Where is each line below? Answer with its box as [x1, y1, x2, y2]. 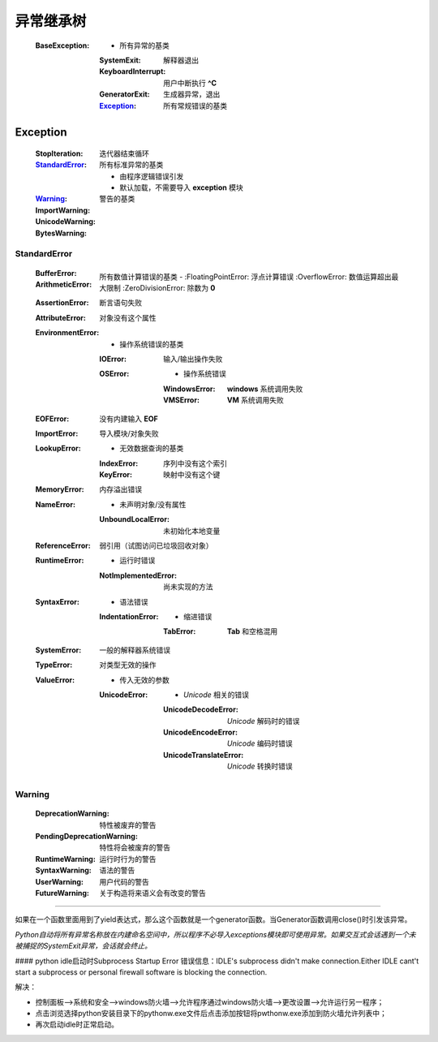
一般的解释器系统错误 [99, 645, 170, 655]
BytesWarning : [35, 228, 88, 238]
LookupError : [35, 443, 81, 454]
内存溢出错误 [99, 484, 142, 494]
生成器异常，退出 [163, 89, 221, 99]
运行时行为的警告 [99, 854, 157, 863]
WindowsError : [163, 384, 216, 394]
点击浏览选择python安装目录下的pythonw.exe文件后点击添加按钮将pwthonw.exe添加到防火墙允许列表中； [35, 1009, 387, 1018]
